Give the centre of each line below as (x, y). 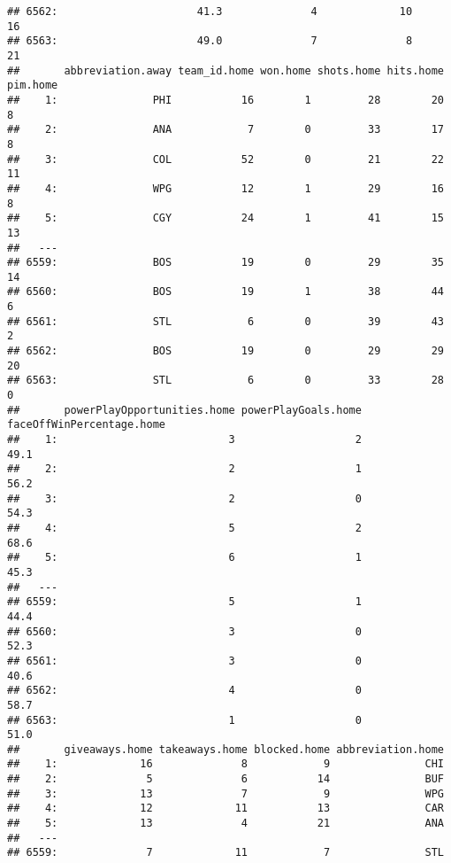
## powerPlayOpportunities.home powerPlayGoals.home (184, 410)
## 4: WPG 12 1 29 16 (225, 188)
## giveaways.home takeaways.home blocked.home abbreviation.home (225, 749)
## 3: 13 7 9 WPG (225, 793)
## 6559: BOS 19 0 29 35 (225, 263)
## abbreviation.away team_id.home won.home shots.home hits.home (225, 70)
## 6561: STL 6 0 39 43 (225, 321)
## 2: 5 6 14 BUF (225, 779)
